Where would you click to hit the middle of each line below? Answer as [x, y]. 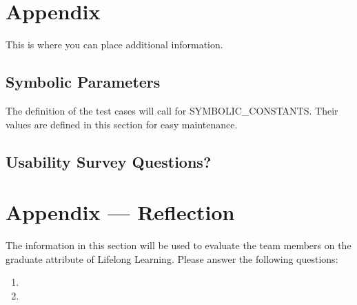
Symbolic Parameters [83, 82]
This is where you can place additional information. [114, 45]
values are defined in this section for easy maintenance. [122, 124]
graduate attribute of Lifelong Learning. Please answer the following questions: [172, 258]
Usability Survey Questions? [109, 161]
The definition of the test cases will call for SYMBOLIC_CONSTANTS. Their [172, 110]
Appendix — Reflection [120, 212]
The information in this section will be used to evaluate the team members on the [178, 245]
